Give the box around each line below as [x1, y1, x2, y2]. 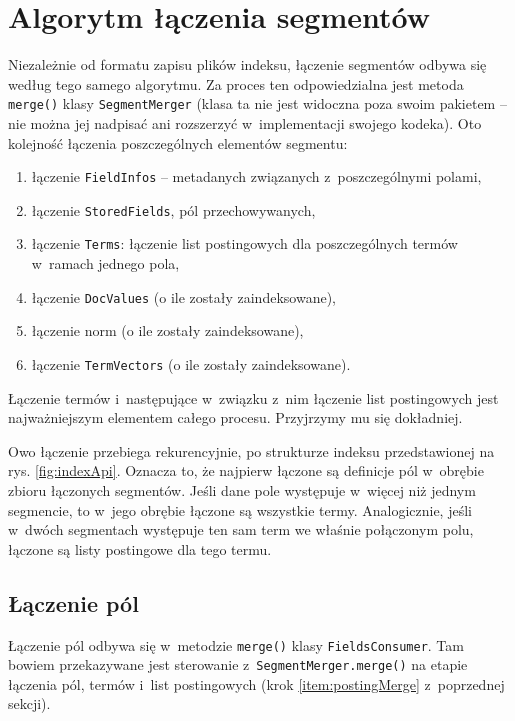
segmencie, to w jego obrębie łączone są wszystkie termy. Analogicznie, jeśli [8, 499, 472, 520]
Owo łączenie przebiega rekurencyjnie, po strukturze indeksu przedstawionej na [8, 440, 495, 461]
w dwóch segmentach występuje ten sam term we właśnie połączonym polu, [8, 519, 474, 540]
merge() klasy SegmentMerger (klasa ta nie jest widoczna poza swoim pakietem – [8, 93, 507, 114]
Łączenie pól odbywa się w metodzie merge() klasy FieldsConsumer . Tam [8, 634, 464, 655]
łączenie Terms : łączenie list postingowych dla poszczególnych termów [31, 233, 458, 254]
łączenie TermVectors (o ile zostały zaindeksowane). [31, 353, 351, 374]
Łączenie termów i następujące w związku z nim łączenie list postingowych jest [8, 387, 499, 408]
